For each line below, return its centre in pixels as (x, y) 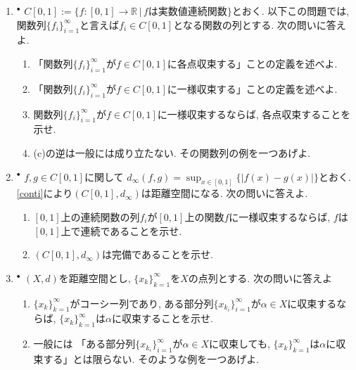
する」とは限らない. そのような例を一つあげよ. (151, 358)
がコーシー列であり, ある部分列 (142, 303)
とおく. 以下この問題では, (291, 11)
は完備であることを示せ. (158, 254)
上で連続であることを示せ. (121, 230)
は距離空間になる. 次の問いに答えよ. (224, 193)
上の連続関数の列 (100, 217)
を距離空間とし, (95, 277)
